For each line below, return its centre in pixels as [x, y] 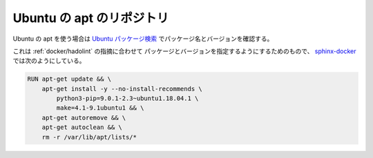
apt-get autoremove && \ [84, 118]
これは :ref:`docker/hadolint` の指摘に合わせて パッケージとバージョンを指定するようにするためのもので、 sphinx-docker [184, 51]
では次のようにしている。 [49, 61]
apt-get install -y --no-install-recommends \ [122, 89]
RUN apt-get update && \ [69, 79]
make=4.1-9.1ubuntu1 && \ [100, 108]
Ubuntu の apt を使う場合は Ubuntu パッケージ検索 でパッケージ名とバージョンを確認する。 [143, 39]
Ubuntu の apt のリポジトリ [91, 18]
